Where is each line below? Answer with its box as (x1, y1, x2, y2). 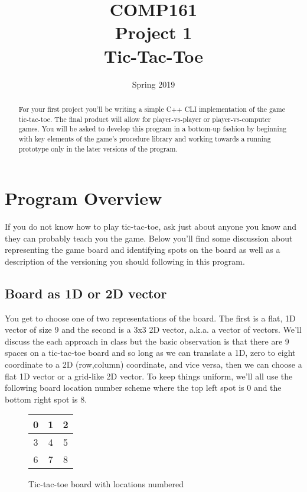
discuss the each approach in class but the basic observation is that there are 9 (5, 335, 289, 347)
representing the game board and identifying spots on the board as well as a (5, 243, 280, 256)
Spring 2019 (132, 78, 175, 90)
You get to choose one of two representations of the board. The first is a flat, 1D (5, 311, 296, 324)
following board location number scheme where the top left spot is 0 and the (5, 381, 282, 394)
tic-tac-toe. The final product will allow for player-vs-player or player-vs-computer (18, 114, 271, 124)
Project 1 (115, 20, 192, 44)
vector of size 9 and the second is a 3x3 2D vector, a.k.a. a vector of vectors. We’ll (5, 323, 302, 336)
